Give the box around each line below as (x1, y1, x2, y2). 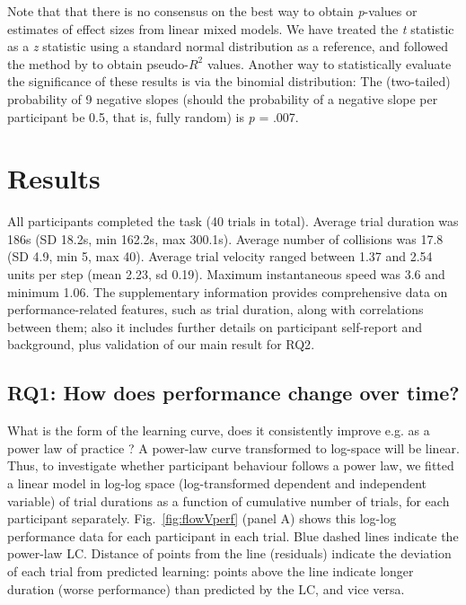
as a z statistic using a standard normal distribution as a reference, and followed (7, 37, 449, 56)
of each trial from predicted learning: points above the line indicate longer (7, 561, 414, 580)
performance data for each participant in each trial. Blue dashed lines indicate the (7, 526, 459, 545)
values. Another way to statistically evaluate (207, 54, 452, 73)
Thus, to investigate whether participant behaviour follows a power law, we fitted (7, 456, 454, 475)
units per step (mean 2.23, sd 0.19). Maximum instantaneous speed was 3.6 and (7, 265, 445, 284)
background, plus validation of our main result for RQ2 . (7, 335, 315, 354)
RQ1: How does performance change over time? (7, 379, 460, 407)
